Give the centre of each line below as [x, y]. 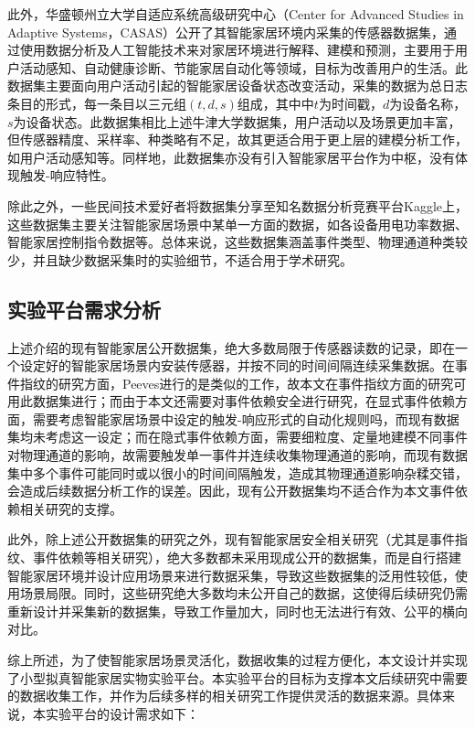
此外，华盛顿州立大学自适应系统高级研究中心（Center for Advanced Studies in [236, 14]
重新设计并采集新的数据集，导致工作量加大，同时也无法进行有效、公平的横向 [237, 611]
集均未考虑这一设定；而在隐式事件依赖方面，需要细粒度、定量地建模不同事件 [237, 437]
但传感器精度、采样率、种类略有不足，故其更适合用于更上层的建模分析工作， [237, 139]
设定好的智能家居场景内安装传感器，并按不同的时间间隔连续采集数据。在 [237, 365]
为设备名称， [428, 103]
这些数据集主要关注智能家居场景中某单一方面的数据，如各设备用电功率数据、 [237, 224]
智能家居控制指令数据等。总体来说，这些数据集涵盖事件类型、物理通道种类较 [237, 242]
